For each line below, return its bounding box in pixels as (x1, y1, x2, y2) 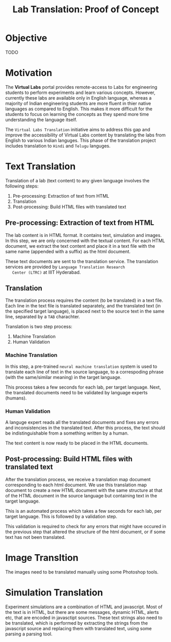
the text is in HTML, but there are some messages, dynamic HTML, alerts (5, 609, 159, 615)
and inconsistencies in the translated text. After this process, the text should (5, 425, 165, 431)
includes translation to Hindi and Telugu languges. (5, 142, 111, 149)
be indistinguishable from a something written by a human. (5, 430, 129, 436)
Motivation (5, 67, 53, 79)
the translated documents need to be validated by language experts (5, 389, 148, 395)
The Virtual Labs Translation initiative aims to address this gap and (5, 126, 151, 132)
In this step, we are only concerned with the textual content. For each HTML (5, 237, 165, 244)
